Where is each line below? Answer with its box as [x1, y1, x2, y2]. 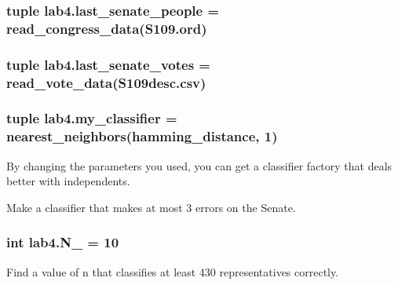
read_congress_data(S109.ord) [6, 18, 207, 38]
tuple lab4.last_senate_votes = [6, 54, 210, 74]
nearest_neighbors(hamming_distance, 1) [6, 126, 278, 146]
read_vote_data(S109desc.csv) [6, 72, 206, 92]
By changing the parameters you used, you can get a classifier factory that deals [6, 157, 393, 174]
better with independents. [6, 173, 130, 189]
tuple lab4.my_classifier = [6, 108, 177, 128]
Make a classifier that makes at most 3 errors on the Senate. [6, 199, 296, 215]
